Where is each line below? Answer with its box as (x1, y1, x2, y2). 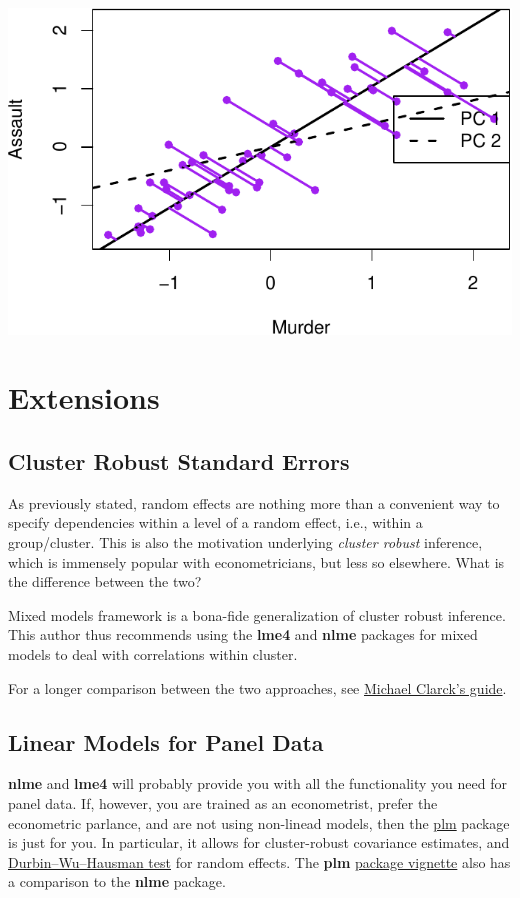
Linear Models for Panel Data (8, 726, 324, 757)
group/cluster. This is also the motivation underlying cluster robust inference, (8, 531, 483, 552)
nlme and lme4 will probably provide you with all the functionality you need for (8, 773, 507, 794)
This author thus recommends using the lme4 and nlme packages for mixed (8, 624, 478, 645)
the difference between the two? (8, 571, 202, 592)
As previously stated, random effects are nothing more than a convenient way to (8, 492, 500, 513)
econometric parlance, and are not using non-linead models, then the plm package (8, 812, 510, 833)
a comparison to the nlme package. (8, 871, 226, 892)
